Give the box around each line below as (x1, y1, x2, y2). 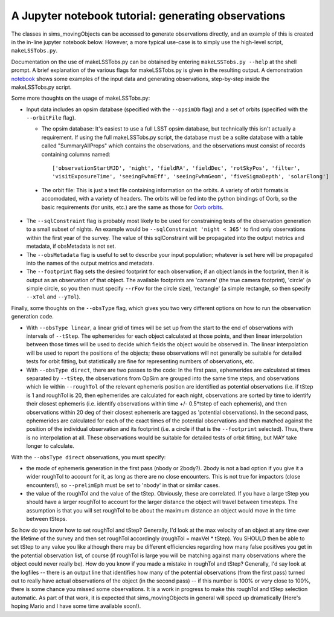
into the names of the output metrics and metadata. (26, 259, 155, 267)
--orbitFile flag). (26, 114, 76, 121)
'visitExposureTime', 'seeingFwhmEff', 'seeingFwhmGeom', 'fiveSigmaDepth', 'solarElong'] (52, 173, 329, 180)
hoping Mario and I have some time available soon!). (11, 602, 141, 610)
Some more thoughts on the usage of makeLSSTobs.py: (11, 94, 150, 102)
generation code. (11, 313, 54, 320)
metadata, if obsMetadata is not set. (26, 242, 116, 250)
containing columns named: (41, 150, 111, 158)
